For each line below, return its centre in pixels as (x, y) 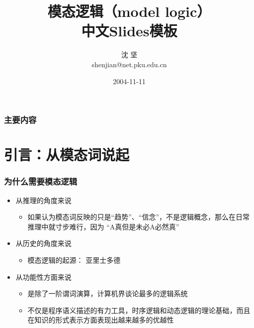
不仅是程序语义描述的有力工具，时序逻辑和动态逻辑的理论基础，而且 (139, 310)
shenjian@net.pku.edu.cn (129, 64)
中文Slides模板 (129, 31)
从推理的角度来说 (43, 200)
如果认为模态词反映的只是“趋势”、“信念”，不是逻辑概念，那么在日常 (139, 217)
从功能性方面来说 (43, 276)
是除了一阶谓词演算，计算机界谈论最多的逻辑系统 (108, 293)
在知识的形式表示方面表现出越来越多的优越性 (101, 320)
